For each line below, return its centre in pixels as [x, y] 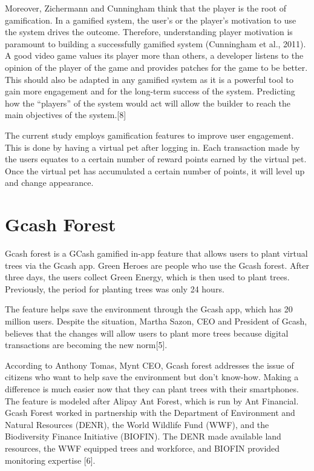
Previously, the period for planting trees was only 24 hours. [115, 288]
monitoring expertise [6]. [50, 460]
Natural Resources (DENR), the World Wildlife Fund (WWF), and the [137, 424]
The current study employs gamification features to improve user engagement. [149, 135]
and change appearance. [49, 183]
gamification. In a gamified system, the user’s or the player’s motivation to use [151, 20]
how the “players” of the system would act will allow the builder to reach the [148, 103]
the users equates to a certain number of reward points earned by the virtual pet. [156, 159]
